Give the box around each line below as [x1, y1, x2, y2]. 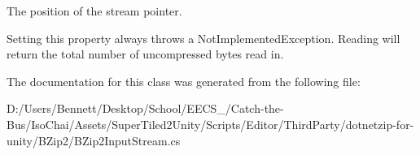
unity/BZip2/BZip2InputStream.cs [7, 131, 181, 149]
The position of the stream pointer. [7, 2, 182, 19]
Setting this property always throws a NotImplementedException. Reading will [7, 29, 400, 46]
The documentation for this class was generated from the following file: [7, 72, 361, 89]
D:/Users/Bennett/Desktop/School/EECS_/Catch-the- [7, 100, 284, 117]
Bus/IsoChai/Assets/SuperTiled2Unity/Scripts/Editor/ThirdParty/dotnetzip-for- [7, 115, 414, 132]
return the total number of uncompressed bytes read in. [7, 45, 284, 62]
